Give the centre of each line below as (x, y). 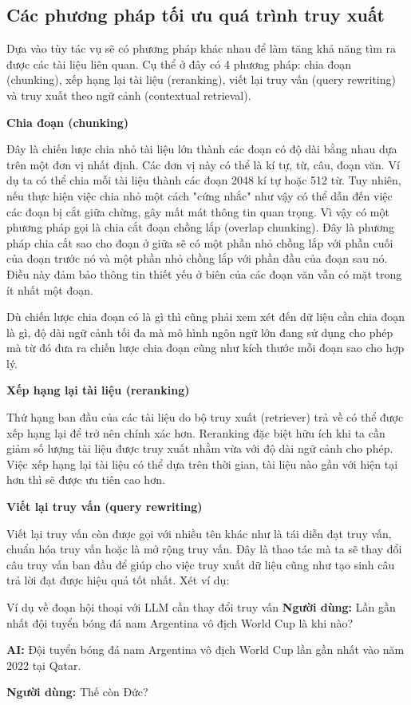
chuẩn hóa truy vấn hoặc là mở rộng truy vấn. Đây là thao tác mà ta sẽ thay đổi (204, 549)
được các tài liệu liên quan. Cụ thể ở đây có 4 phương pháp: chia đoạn (179, 63)
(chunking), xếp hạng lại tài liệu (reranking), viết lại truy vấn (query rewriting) (201, 79)
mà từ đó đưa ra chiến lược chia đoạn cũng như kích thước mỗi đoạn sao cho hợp (205, 348)
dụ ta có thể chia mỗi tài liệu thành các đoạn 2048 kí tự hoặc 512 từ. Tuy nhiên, (204, 180)
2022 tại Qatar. (44, 665)
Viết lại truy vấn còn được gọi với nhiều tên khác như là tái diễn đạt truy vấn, (199, 533)
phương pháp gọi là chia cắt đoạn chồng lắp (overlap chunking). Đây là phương (201, 227)
